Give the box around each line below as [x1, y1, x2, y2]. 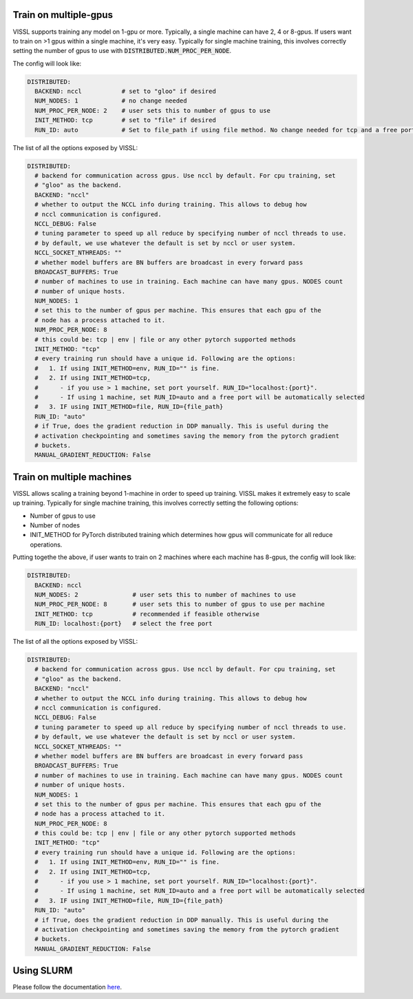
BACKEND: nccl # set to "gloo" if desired [34, 87, 216, 96]
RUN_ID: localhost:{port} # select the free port [34, 620, 213, 628]
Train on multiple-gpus [12, 9, 114, 21]
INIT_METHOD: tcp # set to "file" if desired [34, 116, 216, 124]
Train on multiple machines [12, 471, 132, 483]
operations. [30, 540, 63, 549]
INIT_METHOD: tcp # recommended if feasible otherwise [34, 610, 260, 618]
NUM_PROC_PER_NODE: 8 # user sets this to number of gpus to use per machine [34, 600, 325, 609]
